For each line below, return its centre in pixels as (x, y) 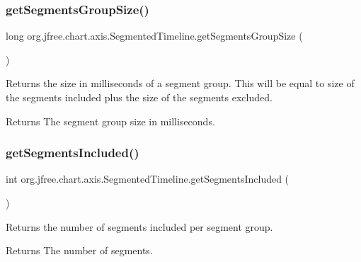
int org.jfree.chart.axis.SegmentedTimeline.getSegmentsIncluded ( (148, 179)
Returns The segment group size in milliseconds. (110, 121)
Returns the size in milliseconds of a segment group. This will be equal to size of (180, 83)
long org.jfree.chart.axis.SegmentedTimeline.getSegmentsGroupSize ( (154, 36)
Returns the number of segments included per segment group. (139, 226)
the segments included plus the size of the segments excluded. (139, 97)
